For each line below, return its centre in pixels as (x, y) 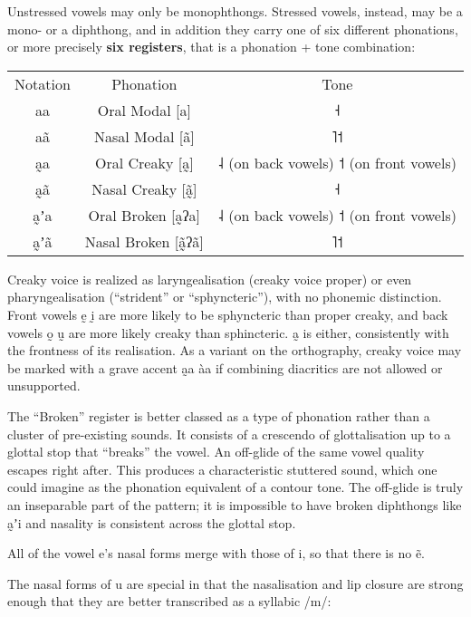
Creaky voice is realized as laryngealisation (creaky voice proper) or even (210, 279)
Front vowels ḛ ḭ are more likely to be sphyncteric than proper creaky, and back (228, 314)
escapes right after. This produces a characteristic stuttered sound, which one (222, 469)
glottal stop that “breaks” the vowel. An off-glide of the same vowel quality (216, 452)
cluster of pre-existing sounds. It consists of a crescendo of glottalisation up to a (229, 434)
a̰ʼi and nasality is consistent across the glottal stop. (152, 522)
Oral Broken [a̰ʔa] (144, 215)
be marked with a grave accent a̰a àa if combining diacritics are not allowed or (225, 367)
